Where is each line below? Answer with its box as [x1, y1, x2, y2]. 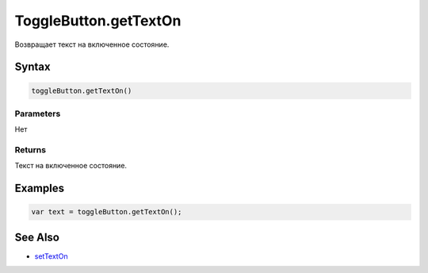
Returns [14, 144, 47, 156]
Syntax [14, 60, 51, 74]
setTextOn [34, 251, 68, 261]
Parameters [14, 108, 61, 119]
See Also [14, 230, 59, 244]
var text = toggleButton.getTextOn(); [31, 207, 182, 217]
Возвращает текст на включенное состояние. [14, 40, 170, 49]
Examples [14, 182, 65, 195]
